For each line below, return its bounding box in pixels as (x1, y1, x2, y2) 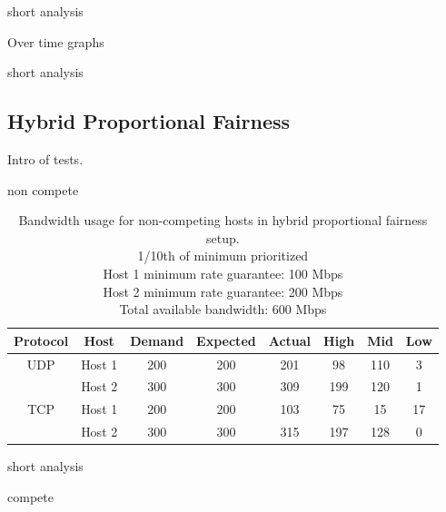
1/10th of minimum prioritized (137, 246, 309, 265)
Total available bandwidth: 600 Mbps (119, 300, 327, 319)
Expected (196, 330, 256, 350)
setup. (206, 228, 240, 247)
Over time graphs (7, 32, 104, 51)
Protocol (14, 330, 69, 350)
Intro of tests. (7, 149, 84, 168)
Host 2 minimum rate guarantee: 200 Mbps (103, 281, 343, 300)
